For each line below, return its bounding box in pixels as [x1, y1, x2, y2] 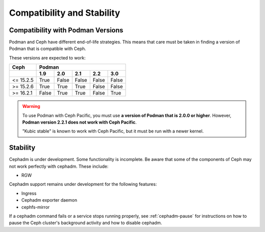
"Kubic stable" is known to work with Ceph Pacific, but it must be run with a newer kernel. [22, 128, 204, 134]
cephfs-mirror [21, 204, 50, 210]
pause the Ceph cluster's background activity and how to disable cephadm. [9, 220, 162, 226]
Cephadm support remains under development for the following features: [9, 181, 157, 187]
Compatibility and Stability [9, 7, 120, 18]
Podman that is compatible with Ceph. [9, 46, 86, 52]
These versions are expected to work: [9, 54, 86, 61]
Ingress [21, 190, 37, 196]
